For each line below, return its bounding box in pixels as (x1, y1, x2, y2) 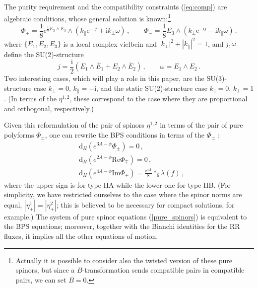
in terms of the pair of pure (160, 120, 243, 130)
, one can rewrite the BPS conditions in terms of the (45, 129, 204, 140)
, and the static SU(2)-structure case (96, 82, 207, 93)
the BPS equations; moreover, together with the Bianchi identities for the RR (4, 221, 240, 231)
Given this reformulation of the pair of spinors (4, 120, 144, 130)
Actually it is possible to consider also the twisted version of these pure (15, 255, 233, 265)
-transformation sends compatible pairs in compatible (82, 265, 245, 275)
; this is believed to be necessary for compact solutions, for (56, 199, 235, 210)
